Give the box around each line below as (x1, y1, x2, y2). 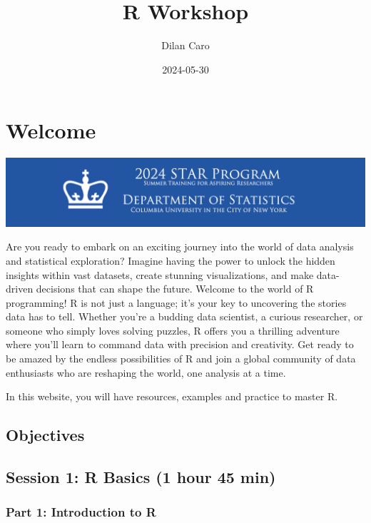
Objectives (6, 424, 85, 446)
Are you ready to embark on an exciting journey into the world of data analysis (6, 239, 354, 254)
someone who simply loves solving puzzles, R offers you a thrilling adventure (6, 323, 340, 337)
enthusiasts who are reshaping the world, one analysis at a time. (6, 365, 286, 380)
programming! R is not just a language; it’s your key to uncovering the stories (6, 295, 347, 310)
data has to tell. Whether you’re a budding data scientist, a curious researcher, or (6, 309, 363, 324)
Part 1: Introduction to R (6, 503, 156, 521)
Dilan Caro (161, 38, 210, 53)
